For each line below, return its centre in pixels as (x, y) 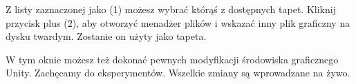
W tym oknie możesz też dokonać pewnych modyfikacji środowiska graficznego (172, 59)
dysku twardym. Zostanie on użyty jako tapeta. (106, 36)
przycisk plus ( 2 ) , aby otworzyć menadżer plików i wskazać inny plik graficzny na (178, 22)
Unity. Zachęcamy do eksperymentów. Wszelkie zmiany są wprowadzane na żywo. (178, 73)
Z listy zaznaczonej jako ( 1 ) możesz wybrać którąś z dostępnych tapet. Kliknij (171, 9)
